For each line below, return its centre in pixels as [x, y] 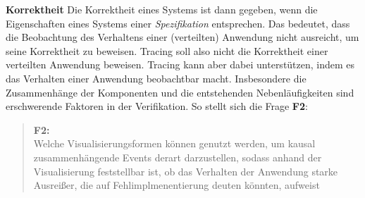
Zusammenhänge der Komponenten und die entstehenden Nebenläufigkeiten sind [180, 92]
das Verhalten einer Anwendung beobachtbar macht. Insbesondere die [156, 78]
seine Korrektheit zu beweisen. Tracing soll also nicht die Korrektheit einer [167, 50]
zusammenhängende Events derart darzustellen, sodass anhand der [178, 157]
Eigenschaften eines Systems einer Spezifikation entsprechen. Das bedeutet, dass [178, 23]
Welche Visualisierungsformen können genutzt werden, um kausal [174, 143]
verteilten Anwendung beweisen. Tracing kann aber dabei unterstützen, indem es [180, 64]
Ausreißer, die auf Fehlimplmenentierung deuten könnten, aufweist [177, 185]
